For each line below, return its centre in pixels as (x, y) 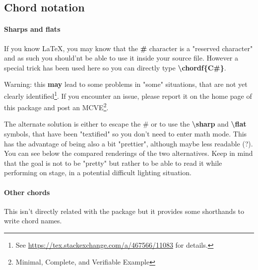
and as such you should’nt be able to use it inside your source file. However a (121, 58)
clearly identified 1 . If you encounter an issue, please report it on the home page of (128, 95)
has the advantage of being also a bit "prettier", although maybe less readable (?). (129, 143)
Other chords (27, 192)
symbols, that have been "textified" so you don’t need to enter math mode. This (126, 134)
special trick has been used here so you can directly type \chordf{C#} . (115, 67)
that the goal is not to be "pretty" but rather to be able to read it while (113, 163)
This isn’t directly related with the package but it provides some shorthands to (124, 211)
